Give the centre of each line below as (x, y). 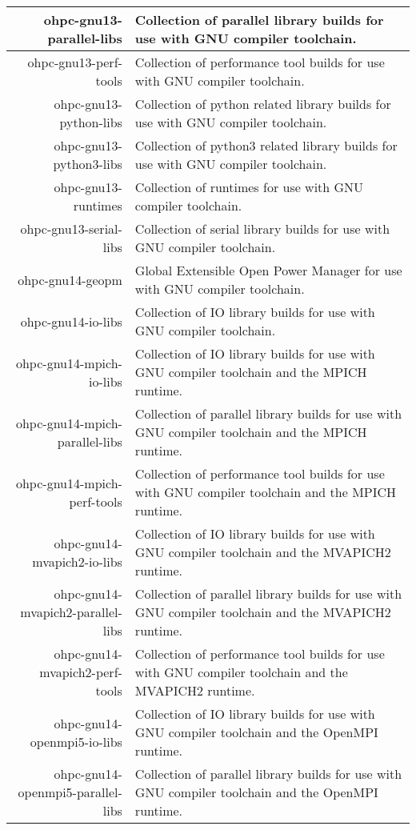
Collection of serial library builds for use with (262, 229)
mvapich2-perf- (81, 672)
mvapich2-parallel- (71, 612)
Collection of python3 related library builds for (266, 145)
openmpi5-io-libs (76, 741)
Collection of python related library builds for (263, 104)
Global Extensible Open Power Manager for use (268, 270)
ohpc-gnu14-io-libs (71, 321)
